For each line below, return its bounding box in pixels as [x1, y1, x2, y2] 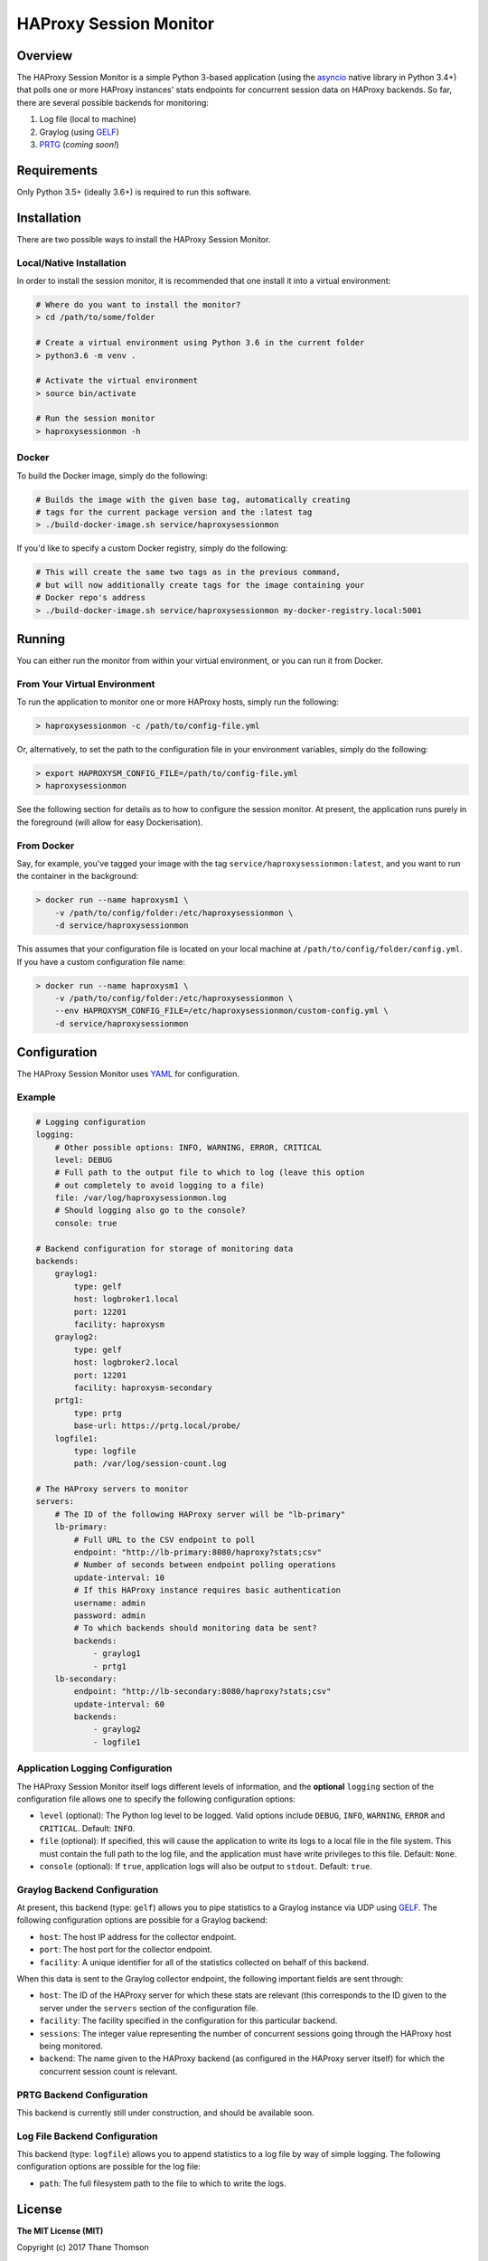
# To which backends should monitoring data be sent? [73, 1623, 317, 1633]
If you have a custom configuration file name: [16, 956, 185, 967]
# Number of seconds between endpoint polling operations [73, 1560, 336, 1570]
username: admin [73, 1597, 146, 1608]
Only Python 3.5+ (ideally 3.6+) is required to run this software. [16, 186, 252, 197]
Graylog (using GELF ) [39, 127, 119, 137]
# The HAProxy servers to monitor [35, 1484, 189, 1494]
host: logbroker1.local [73, 1294, 180, 1304]
